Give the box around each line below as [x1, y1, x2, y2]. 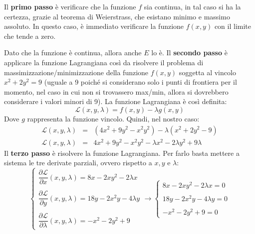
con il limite [214, 21, 251, 31]
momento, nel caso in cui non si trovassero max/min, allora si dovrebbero [4, 86, 229, 97]
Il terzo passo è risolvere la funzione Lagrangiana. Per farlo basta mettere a [4, 147, 240, 158]
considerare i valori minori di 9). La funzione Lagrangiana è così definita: [4, 96, 227, 107]
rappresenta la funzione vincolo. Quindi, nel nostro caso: [27, 113, 200, 123]
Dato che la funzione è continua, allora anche [4, 47, 142, 58]
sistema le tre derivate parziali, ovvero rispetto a [4, 157, 152, 168]
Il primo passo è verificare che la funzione [4, 1, 136, 11]
